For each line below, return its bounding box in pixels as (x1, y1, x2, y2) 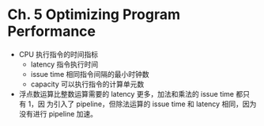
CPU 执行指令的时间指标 (18, 49, 99, 59)
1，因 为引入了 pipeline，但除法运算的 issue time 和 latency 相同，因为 (28, 99, 257, 109)
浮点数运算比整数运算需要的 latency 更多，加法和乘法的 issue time (18, 89, 235, 98)
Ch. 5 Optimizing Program (7, 6, 181, 24)
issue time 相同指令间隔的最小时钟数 (30, 69, 149, 78)
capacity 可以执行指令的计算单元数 (30, 79, 145, 89)
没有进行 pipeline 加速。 (18, 109, 98, 118)
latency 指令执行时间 (30, 59, 99, 69)
